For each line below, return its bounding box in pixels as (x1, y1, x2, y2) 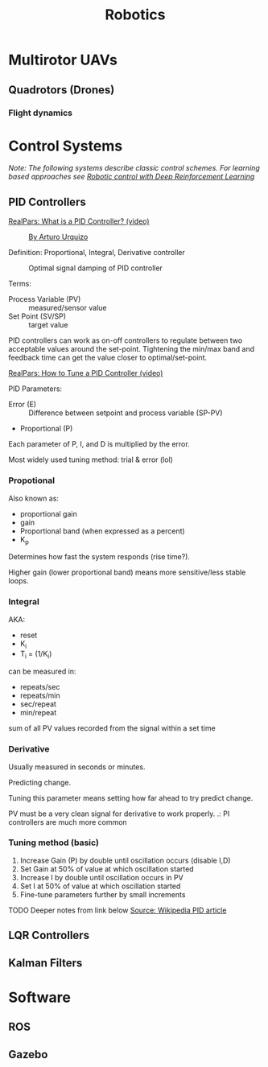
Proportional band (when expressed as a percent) (19, 525, 185, 536)
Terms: (8, 279, 32, 289)
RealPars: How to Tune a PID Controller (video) (8, 369, 163, 378)
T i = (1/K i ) (19, 649, 52, 661)
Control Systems (8, 137, 123, 154)
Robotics (104, 6, 167, 24)
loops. (8, 576, 30, 586)
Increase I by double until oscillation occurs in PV (19, 872, 183, 882)
